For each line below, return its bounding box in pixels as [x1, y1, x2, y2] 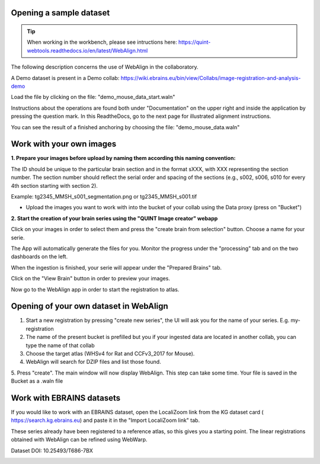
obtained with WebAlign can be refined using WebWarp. [11, 436, 148, 443]
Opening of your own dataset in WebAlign [11, 301, 168, 311]
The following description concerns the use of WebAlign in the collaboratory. [11, 63, 199, 71]
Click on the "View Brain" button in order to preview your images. [11, 275, 170, 282]
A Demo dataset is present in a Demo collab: [11, 74, 120, 81]
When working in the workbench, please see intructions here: [27, 39, 177, 46]
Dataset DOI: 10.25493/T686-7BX [11, 447, 93, 454]
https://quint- [178, 39, 211, 46]
